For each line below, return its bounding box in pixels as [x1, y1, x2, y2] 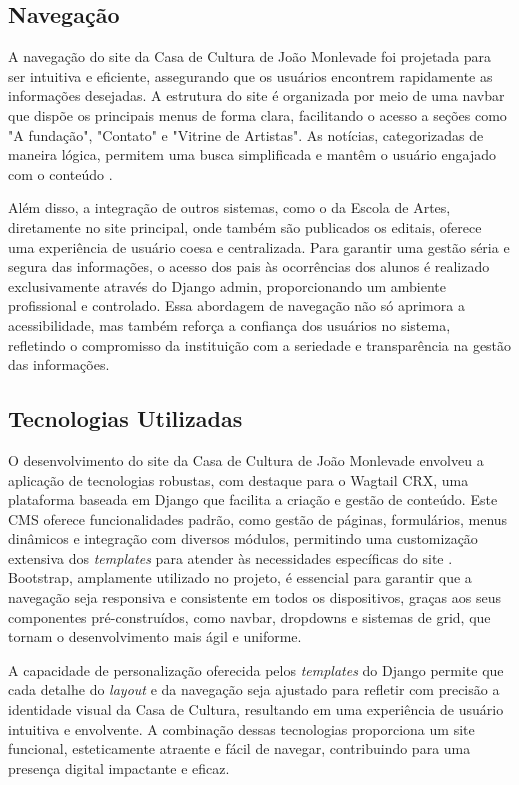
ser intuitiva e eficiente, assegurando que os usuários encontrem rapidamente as [8, 65, 493, 86]
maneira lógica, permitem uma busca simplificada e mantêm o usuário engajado [8, 144, 496, 165]
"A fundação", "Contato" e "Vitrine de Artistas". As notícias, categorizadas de [8, 124, 484, 145]
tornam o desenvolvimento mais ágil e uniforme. [8, 626, 302, 647]
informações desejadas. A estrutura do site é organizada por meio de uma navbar [8, 85, 505, 106]
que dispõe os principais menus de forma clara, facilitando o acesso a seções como [8, 104, 507, 125]
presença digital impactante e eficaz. [8, 757, 230, 778]
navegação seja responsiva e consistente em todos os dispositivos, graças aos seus [8, 587, 501, 608]
